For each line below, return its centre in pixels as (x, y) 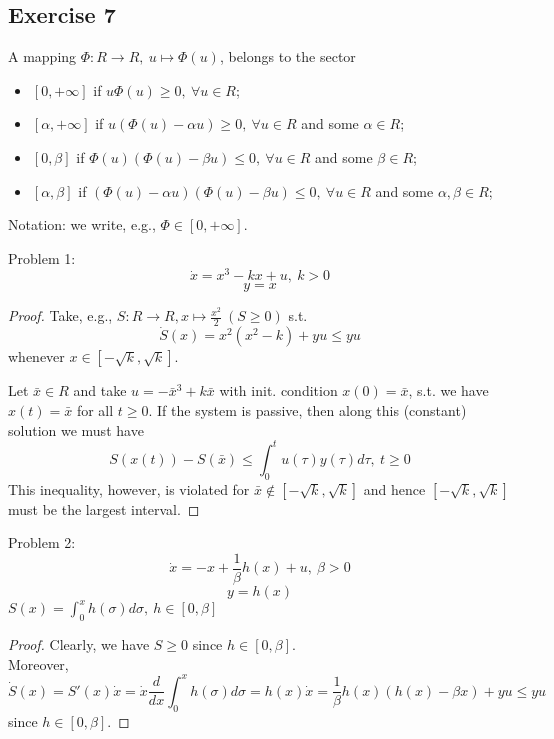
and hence (394, 488)
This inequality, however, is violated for (129, 488)
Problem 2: (42, 542)
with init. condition (278, 390)
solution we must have (76, 429)
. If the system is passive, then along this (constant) (307, 410)
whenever (36, 356)
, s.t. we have (448, 390)
